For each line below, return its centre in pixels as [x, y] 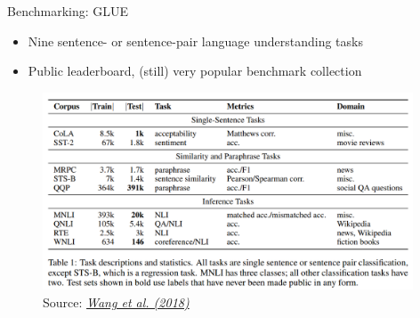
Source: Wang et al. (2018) [116, 302]
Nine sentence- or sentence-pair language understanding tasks [195, 41]
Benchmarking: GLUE [68, 11]
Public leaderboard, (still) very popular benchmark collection [195, 71]
